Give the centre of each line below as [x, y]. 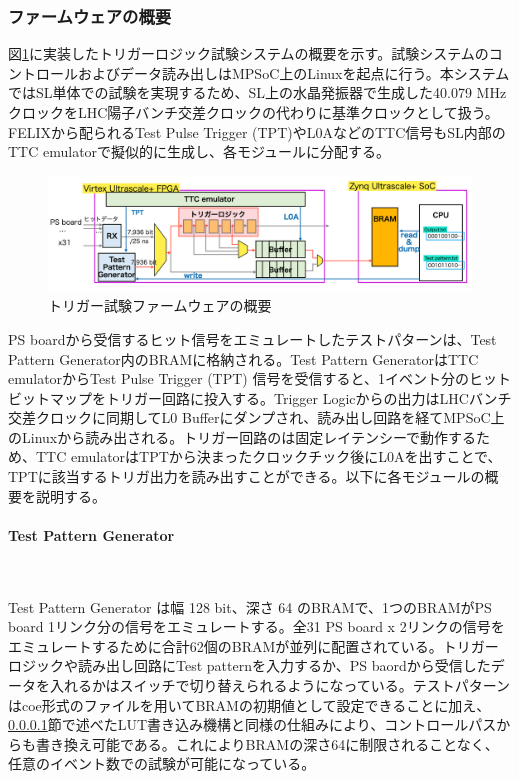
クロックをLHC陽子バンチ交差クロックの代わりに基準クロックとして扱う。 [253, 112]
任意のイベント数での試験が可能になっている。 [162, 763]
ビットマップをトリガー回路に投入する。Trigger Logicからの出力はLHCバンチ [260, 397]
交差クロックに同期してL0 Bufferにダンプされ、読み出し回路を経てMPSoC [249, 417]
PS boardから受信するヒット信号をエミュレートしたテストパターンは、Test [252, 338]
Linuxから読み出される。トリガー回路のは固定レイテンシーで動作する [249, 436]
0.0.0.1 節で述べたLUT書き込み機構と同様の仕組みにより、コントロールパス [252, 724]
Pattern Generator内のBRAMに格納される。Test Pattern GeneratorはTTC [243, 358]
